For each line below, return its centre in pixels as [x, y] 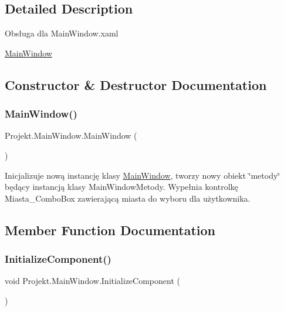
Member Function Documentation [110, 230]
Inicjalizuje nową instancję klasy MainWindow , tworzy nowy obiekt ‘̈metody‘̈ [143, 175]
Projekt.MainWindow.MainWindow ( [71, 136]
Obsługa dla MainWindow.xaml [62, 33]
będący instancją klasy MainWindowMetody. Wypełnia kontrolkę [121, 187]
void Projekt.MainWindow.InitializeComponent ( [92, 281]
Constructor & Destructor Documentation [136, 84]
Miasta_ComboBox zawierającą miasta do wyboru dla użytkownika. [128, 198]
